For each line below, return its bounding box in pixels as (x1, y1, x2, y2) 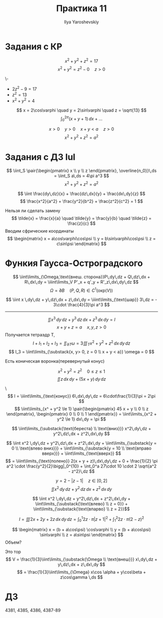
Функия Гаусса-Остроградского (5, 258, 143, 268)
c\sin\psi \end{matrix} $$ (56, 241, 107, 247)
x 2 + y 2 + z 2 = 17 (65, 57, 98, 64)
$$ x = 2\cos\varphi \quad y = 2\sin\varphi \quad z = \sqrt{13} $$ (16, 107, 147, 113)
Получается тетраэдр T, (5, 332, 55, 337)
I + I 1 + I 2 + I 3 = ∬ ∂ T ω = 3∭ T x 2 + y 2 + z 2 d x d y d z (33, 339, 130, 347)
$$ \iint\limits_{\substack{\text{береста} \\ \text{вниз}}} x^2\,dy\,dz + (12, 426, 151, 432)
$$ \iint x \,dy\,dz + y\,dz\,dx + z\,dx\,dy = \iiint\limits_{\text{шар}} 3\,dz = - (5, 297, 158, 302)
